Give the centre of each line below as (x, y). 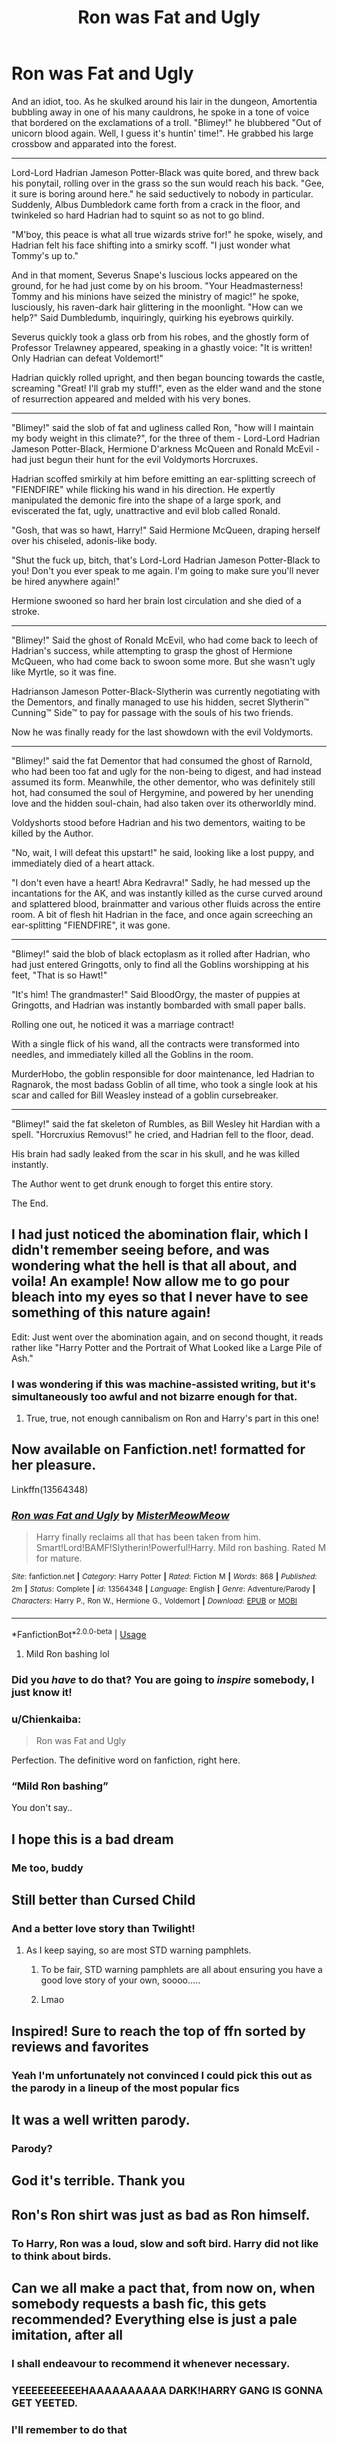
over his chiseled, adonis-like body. (84, 540)
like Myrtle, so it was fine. (64, 672)
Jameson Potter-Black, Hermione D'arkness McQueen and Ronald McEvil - (166, 448)
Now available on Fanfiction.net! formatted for (158, 1449)
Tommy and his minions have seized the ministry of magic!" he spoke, (155, 296)
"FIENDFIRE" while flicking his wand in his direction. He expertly (143, 489)
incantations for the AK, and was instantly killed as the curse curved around (167, 893)
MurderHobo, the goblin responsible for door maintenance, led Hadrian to (163, 1073)
